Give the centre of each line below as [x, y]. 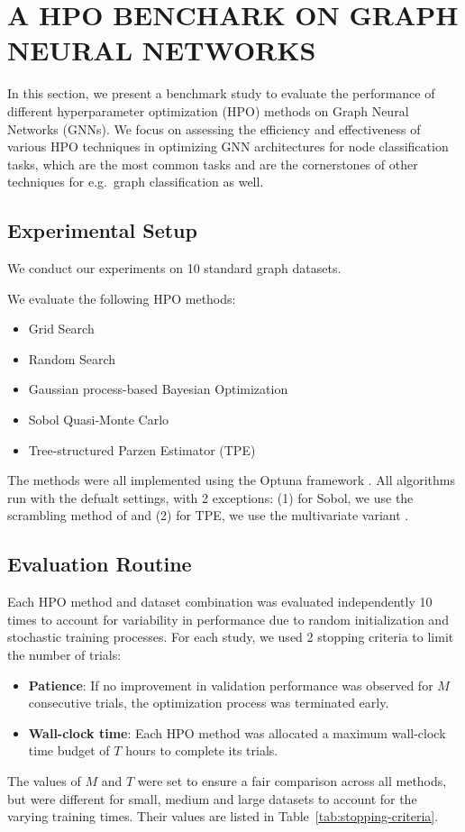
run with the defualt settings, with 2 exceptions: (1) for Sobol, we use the [210, 497]
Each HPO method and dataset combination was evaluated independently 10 [220, 602]
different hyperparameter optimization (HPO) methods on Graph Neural [208, 110]
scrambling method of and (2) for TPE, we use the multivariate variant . [208, 515]
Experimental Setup [102, 230]
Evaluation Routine [100, 564]
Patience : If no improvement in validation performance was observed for [231, 685]
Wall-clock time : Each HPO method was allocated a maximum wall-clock [237, 732]
